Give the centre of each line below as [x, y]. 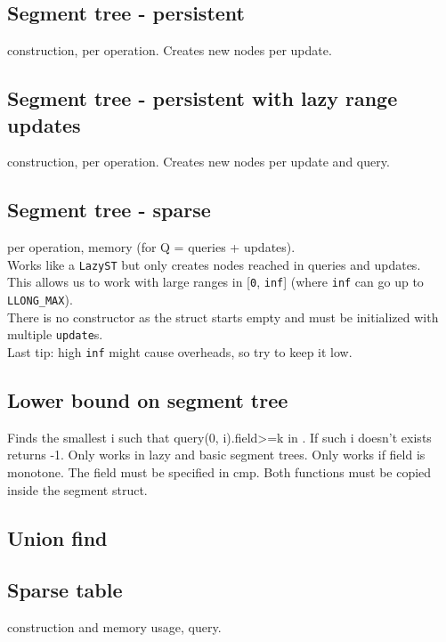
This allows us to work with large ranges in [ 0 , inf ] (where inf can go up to [215, 282]
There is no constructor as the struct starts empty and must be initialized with [223, 317]
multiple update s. [55, 334]
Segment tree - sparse [109, 210]
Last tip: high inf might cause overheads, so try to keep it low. [180, 352]
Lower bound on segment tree [148, 400]
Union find [57, 537]
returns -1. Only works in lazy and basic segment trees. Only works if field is [216, 455]
